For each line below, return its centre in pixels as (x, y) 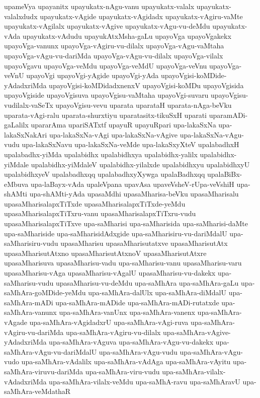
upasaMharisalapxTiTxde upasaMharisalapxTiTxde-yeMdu (95, 203)
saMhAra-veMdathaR (37, 391)
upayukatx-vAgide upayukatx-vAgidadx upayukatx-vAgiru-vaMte (141, 16)
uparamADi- (228, 115)
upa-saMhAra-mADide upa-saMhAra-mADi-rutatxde (137, 302)
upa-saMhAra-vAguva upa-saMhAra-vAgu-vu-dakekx (131, 342)
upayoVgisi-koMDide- (194, 75)
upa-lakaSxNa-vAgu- (212, 134)
